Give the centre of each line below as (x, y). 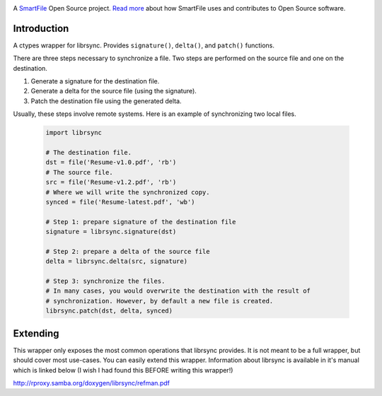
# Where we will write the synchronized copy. (128, 192)
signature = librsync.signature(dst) (111, 232)
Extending (36, 333)
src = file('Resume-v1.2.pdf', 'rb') (111, 182)
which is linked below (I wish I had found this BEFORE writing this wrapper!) (123, 370)
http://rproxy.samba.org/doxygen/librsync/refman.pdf (91, 383)
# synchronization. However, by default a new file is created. (160, 301)
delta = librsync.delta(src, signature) (116, 261)
